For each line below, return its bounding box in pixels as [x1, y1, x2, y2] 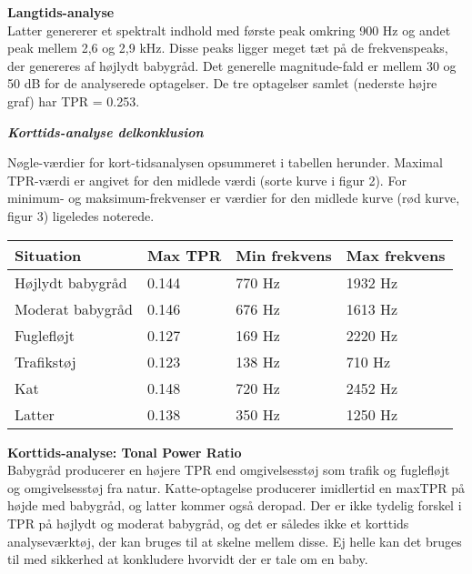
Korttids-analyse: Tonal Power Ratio [7, 442, 242, 461]
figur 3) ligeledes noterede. [7, 206, 155, 225]
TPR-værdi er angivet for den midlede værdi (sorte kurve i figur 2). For [7, 170, 407, 189]
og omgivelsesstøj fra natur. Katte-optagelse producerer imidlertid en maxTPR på [7, 478, 465, 497]
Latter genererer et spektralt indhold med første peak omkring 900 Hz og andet [7, 20, 451, 39]
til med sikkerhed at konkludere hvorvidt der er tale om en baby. [7, 549, 368, 569]
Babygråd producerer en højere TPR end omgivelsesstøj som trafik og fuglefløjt [7, 460, 450, 479]
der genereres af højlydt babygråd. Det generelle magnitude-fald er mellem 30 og [7, 55, 457, 75]
